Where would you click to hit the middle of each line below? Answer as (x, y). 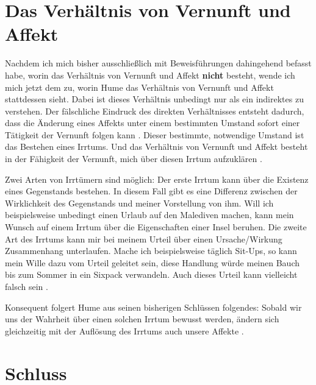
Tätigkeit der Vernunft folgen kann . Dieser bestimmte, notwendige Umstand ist (155, 134)
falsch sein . (27, 286)
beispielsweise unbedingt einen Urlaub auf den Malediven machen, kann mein (149, 215)
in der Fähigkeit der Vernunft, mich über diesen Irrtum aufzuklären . (134, 159)
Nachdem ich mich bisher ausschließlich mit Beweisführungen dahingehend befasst (158, 63)
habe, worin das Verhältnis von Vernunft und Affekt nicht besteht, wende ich (150, 75)
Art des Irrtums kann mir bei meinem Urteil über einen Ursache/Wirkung (144, 238)
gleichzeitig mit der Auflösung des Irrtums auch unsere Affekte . (124, 330)
